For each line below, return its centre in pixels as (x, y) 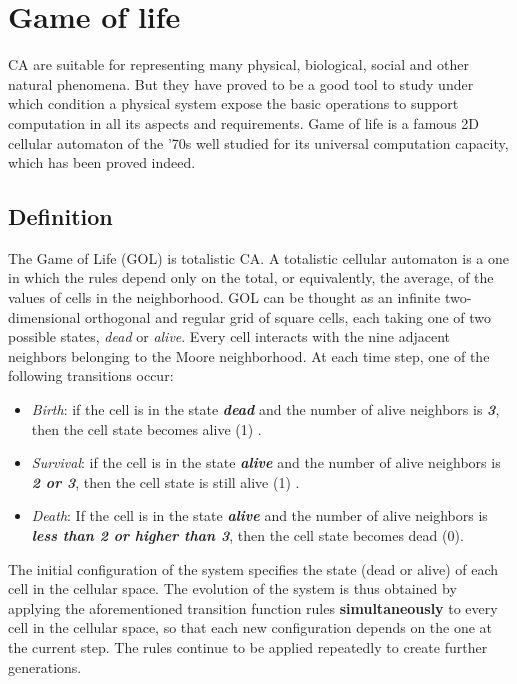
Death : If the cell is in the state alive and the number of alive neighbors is (259, 515)
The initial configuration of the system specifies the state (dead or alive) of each (253, 568)
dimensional (44, 316)
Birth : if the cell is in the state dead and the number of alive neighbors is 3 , (265, 409)
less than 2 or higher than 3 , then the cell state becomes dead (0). (247, 535)
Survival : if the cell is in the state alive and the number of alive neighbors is (266, 462)
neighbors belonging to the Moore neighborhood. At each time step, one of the (249, 355)
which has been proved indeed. (102, 162)
